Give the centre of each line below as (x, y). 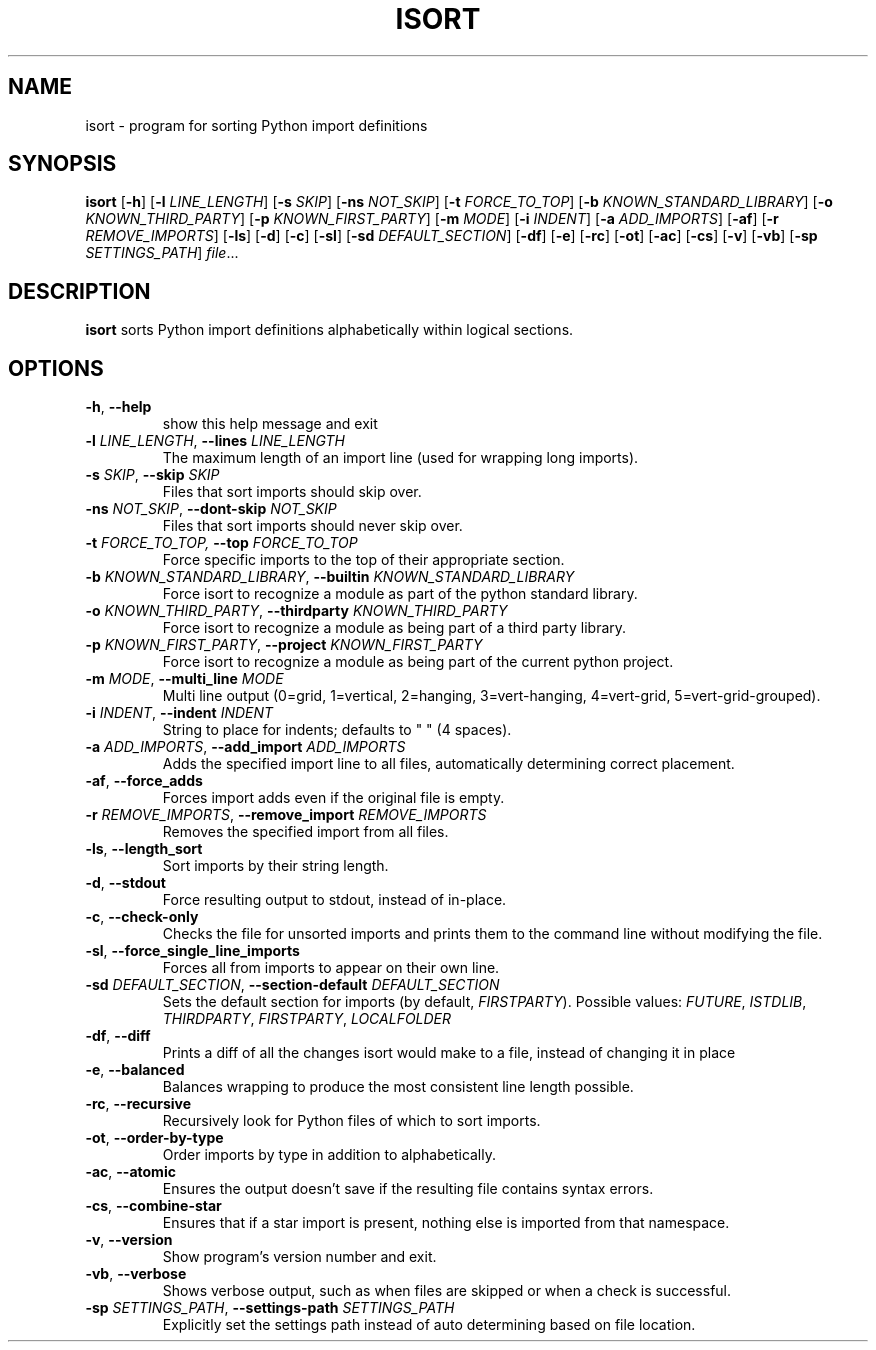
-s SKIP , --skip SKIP (152, 475)
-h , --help (118, 407)
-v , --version (129, 1240)
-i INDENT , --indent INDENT (179, 713)
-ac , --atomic (130, 1172)
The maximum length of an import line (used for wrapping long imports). (400, 458)
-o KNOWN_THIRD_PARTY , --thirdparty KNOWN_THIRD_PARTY (296, 611)
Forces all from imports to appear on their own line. (331, 968)
